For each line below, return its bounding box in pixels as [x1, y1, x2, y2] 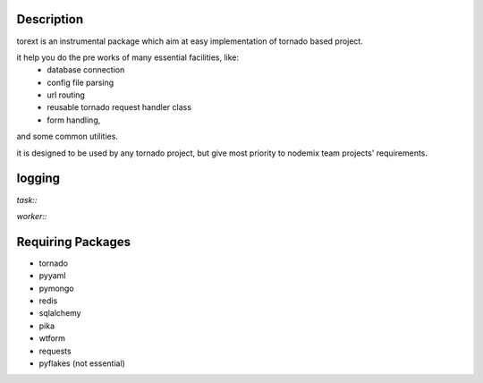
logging [16, 171, 61, 186]
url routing [47, 89, 85, 100]
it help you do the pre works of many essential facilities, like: [16, 52, 240, 63]
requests [38, 345, 72, 356]
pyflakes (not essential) [38, 358, 125, 369]
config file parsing [47, 77, 114, 88]
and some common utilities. [16, 131, 118, 142]
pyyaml [38, 270, 66, 281]
